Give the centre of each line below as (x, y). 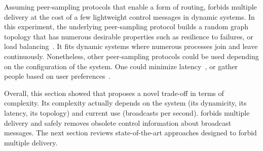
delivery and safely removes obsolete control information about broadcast (118, 122)
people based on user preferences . (58, 76)
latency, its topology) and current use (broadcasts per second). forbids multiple (127, 112)
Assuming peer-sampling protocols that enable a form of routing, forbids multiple (130, 7)
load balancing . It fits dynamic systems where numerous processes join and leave (131, 46)
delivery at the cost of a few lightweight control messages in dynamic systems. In (129, 16)
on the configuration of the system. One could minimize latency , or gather (121, 66)
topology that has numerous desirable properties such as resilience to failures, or (129, 36)
